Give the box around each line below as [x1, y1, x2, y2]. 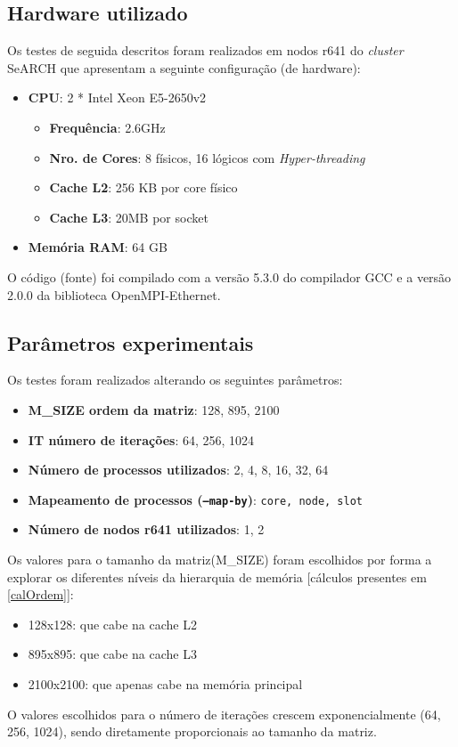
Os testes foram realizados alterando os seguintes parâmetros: [7, 370, 343, 389]
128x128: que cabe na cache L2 [28, 614, 197, 633]
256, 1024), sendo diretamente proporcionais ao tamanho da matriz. [7, 722, 377, 741]
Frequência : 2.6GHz [49, 118, 166, 136]
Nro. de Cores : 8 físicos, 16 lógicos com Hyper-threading [49, 148, 365, 166]
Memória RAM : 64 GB [28, 238, 168, 256]
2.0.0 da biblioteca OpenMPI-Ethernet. [7, 285, 221, 304]
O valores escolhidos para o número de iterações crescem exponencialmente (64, [7, 704, 441, 723]
